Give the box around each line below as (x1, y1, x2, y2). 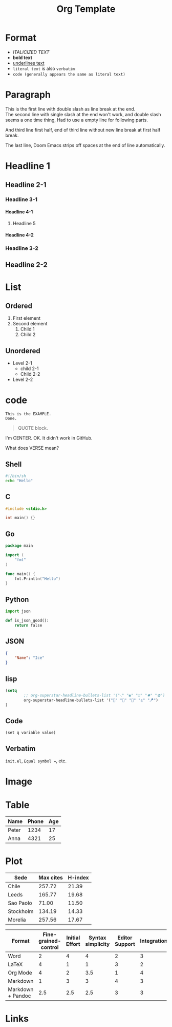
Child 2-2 (20, 371, 40, 377)
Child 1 (20, 326, 35, 332)
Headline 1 (5, 160, 50, 172)
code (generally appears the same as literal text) (12, 71, 125, 77)
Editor (117, 934, 133, 941)
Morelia (8, 916, 26, 923)
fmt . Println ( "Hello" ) (14, 576, 60, 581)
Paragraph (5, 89, 51, 101)
